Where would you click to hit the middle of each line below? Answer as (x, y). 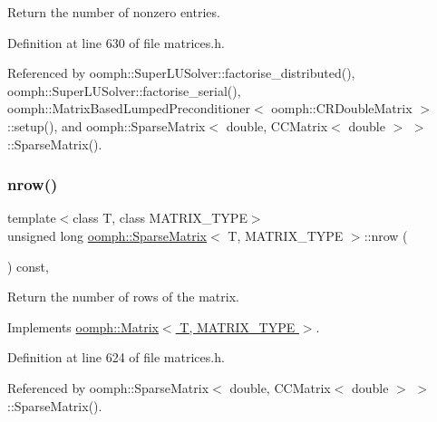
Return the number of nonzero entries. (114, 12)
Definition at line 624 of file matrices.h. (116, 357)
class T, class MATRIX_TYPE (160, 218)
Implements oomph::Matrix (83, 326)
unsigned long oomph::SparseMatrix (107, 235)
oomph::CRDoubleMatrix (342, 108)
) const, (28, 266)
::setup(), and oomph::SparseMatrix (107, 125)
